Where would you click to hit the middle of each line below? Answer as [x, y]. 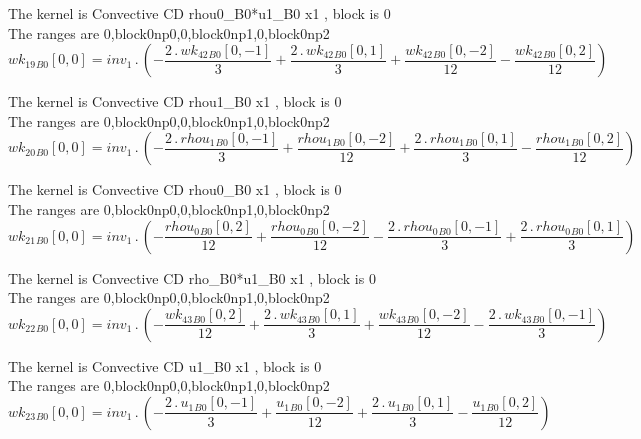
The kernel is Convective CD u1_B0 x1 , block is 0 [165, 365]
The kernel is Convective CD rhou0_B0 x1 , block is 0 [175, 189]
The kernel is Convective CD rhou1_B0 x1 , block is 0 [175, 101]
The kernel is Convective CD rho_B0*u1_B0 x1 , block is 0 [192, 277]
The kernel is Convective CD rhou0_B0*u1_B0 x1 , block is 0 [199, 13]
